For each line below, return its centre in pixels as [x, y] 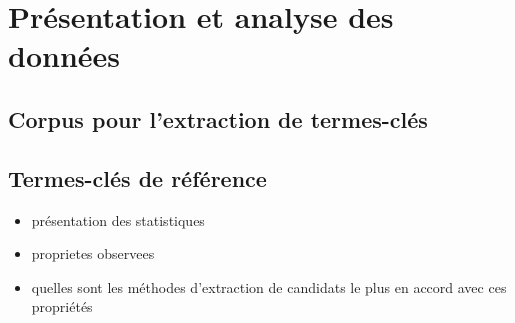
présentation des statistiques [118, 219]
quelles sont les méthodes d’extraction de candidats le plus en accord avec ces [269, 286]
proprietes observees [93, 253]
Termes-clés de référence [137, 177]
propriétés [62, 306]
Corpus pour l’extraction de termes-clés [218, 118]
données [64, 55]
